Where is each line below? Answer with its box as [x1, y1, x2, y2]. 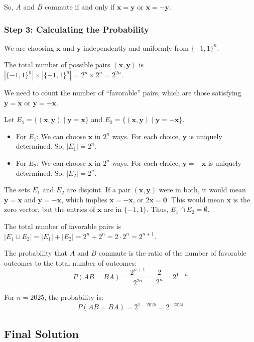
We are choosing [4, 42, 54, 53]
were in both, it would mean [159, 184, 246, 195]
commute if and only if [45, 2, 115, 12]
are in [104, 204, 122, 214]
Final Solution [4, 325, 79, 341]
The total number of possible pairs [4, 59, 110, 70]
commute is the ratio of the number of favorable [98, 248, 246, 258]
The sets [4, 184, 30, 195]
